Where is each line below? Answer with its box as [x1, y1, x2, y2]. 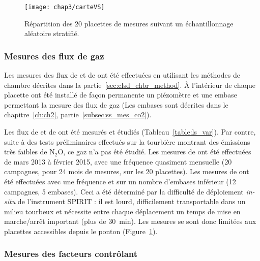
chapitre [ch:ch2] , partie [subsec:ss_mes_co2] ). [4, 109, 152, 120]
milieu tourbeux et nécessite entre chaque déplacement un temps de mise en [4, 206, 241, 216]
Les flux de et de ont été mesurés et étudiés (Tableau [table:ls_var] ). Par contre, [4, 126, 256, 137]
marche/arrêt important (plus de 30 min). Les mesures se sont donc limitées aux [4, 216, 256, 226]
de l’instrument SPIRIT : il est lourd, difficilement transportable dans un [17, 196, 246, 207]
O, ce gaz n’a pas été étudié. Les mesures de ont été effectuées [57, 146, 251, 157]
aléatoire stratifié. [24, 28, 79, 39]
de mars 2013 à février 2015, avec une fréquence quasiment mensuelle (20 [4, 156, 232, 167]
